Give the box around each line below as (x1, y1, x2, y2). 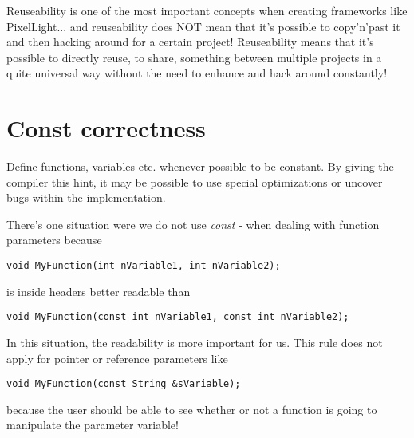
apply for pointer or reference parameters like (6, 349, 228, 366)
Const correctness (6, 112, 206, 144)
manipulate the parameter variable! (6, 416, 179, 433)
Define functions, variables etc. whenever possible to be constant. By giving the (6, 158, 394, 175)
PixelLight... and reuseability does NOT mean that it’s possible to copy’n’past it (6, 18, 400, 34)
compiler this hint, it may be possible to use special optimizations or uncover (6, 173, 383, 190)
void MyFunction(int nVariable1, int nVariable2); (6, 260, 281, 272)
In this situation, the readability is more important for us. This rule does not (6, 333, 383, 350)
